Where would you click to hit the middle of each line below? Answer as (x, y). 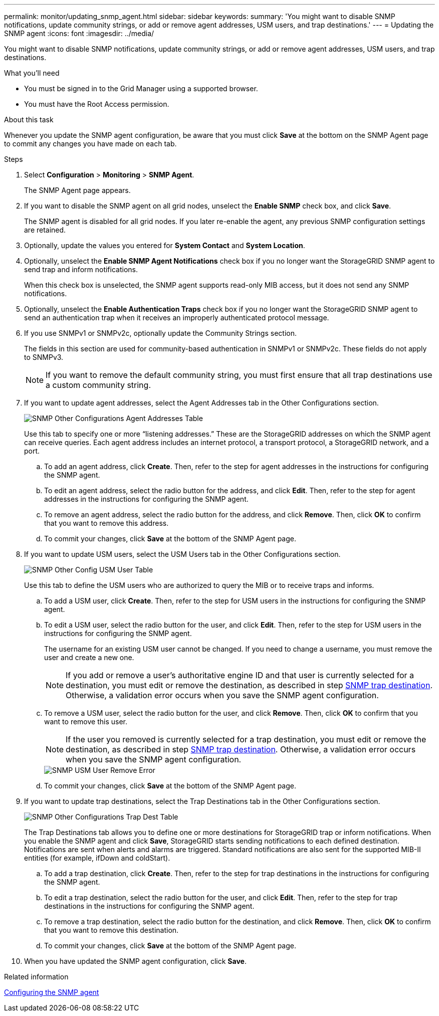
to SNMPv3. (44, 357)
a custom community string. (98, 385)
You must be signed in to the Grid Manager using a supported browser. (141, 88)
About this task (29, 120)
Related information (36, 977)
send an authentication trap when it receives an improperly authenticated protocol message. (177, 318)
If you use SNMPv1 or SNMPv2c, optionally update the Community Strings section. (160, 333)
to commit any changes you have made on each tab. (90, 144)
